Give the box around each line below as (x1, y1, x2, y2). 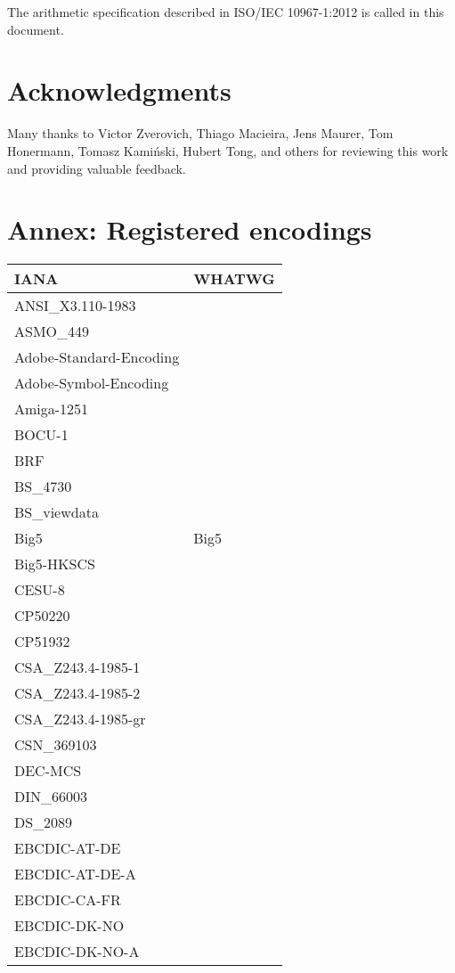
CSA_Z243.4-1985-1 (14, 657, 141, 678)
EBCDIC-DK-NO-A (14, 941, 140, 962)
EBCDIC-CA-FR (14, 889, 121, 911)
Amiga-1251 (14, 398, 89, 420)
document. (7, 20, 64, 38)
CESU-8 (14, 579, 65, 601)
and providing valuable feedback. (7, 159, 186, 177)
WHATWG (193, 268, 275, 290)
